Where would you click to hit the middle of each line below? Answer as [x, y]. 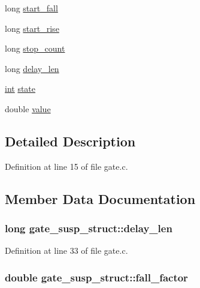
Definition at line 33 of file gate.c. [66, 250]
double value [28, 108]
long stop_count [35, 48]
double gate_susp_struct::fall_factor [96, 277]
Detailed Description [70, 141]
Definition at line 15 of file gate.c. [66, 166]
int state [20, 88]
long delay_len [32, 68]
